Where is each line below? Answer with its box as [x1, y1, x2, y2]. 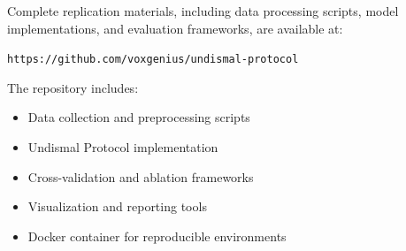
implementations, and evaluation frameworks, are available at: [7, 19, 343, 37]
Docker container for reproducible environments [27, 226, 287, 245]
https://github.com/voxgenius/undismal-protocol [7, 53, 299, 66]
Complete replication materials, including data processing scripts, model [7, 2, 399, 19]
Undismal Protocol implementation [27, 138, 218, 156]
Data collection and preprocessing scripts [27, 108, 250, 126]
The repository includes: [7, 78, 139, 96]
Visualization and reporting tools [27, 197, 207, 216]
